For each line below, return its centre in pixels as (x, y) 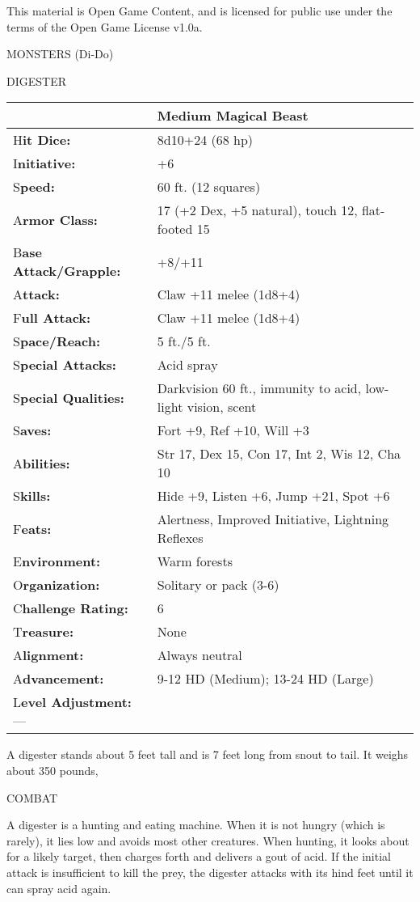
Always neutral (199, 655)
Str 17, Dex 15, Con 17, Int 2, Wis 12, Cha (279, 454)
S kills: (32, 496)
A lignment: (48, 655)
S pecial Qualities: (69, 397)
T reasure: (44, 632)
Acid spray (187, 365)
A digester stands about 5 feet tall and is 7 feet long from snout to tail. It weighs (208, 754)
